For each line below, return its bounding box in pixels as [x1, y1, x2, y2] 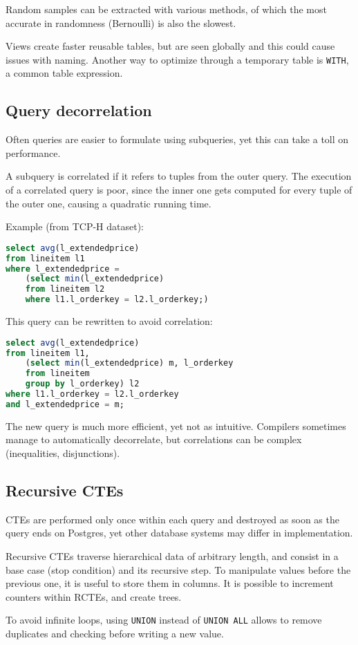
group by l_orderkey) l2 [25, 379, 140, 389]
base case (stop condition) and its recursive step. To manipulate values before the [6, 562, 351, 577]
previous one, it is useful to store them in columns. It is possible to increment [6, 576, 334, 590]
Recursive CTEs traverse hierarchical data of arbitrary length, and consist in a [6, 548, 339, 563]
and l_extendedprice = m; [6, 399, 124, 409]
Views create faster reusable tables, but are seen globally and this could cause [6, 39, 335, 53]
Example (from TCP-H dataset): [6, 219, 144, 234]
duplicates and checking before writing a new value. [6, 626, 224, 640]
